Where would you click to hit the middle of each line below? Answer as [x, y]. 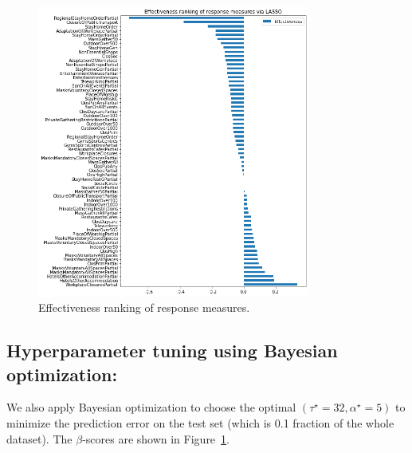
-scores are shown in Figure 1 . [156, 438]
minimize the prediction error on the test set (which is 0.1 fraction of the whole [200, 423]
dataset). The [39, 438]
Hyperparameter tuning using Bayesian [172, 351]
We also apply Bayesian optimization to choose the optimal [151, 407]
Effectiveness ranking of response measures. [144, 307]
